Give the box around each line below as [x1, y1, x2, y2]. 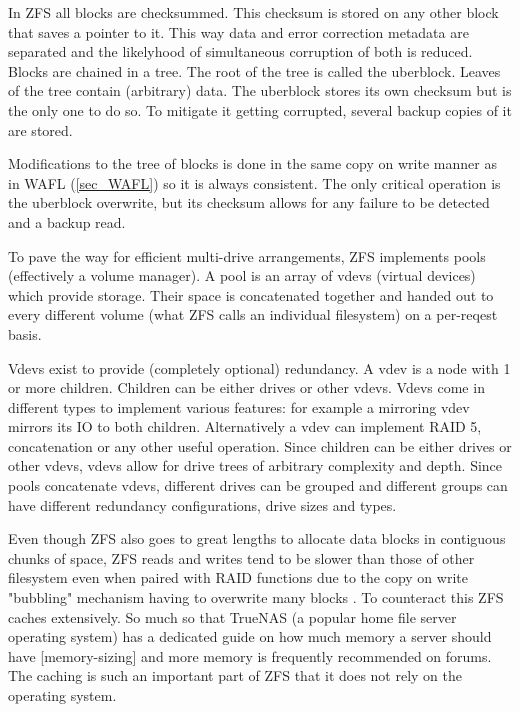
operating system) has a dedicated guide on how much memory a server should [8, 626, 492, 647]
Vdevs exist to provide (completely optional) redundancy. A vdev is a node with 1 [8, 357, 511, 378]
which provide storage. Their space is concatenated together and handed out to [8, 284, 494, 305]
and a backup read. [8, 211, 126, 232]
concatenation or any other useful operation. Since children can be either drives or [8, 435, 512, 456]
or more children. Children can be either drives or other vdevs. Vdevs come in [8, 377, 485, 398]
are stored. [8, 119, 73, 140]
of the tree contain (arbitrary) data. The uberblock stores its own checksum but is [8, 80, 512, 101]
